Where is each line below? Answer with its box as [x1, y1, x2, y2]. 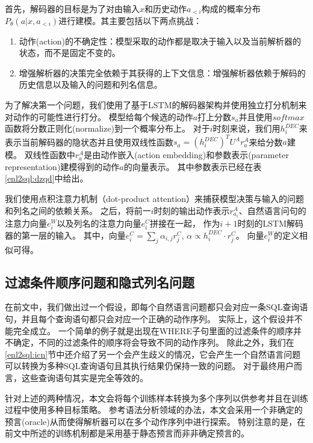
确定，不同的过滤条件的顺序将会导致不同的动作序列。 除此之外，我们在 [13, 336, 294, 349]
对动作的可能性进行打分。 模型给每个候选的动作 [5, 110, 193, 123]
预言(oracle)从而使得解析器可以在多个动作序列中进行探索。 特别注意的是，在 [5, 415, 306, 427]
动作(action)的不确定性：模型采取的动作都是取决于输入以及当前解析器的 [19, 34, 302, 47]
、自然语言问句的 [238, 204, 306, 216]
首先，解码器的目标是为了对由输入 [5, 2, 140, 14]
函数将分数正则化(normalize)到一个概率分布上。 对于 [5, 122, 210, 135]
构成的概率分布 [201, 2, 261, 14]
